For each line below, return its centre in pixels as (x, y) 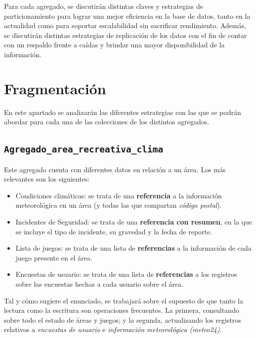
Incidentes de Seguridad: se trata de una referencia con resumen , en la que (134, 222)
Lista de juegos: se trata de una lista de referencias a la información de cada (133, 248)
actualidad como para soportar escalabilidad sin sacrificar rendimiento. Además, (125, 25)
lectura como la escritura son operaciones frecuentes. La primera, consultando (122, 310)
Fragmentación (55, 88)
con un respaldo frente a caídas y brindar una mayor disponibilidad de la (114, 45)
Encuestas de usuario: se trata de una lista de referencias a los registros (126, 274)
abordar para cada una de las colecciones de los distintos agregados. (107, 122)
